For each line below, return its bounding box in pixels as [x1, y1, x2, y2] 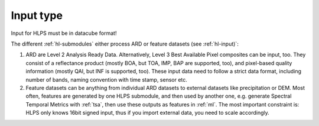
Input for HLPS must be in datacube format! [11, 30, 117, 37]
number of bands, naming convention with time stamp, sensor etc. [25, 76, 187, 83]
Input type [11, 9, 63, 22]
